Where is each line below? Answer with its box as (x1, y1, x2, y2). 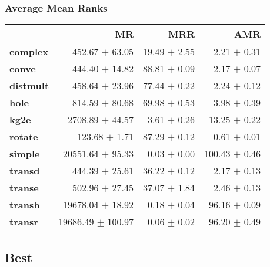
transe (9, 181, 39, 195)
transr (9, 215, 38, 229)
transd (9, 164, 40, 178)
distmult (9, 79, 49, 93)
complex (9, 45, 49, 59)
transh (9, 198, 40, 212)
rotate (9, 130, 38, 144)
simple (9, 147, 40, 161)
